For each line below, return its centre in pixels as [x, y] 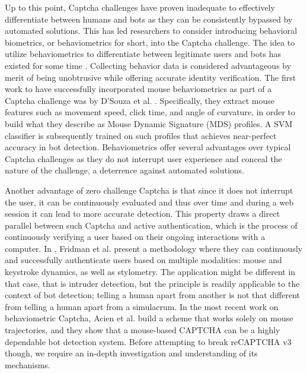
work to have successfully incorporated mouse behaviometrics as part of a [138, 89]
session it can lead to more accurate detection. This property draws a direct [143, 214]
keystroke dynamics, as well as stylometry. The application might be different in [150, 272]
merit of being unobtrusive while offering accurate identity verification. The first [151, 77]
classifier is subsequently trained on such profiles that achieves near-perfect [141, 135]
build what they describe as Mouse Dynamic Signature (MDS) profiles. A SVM [149, 123]
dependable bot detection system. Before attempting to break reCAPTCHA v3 [148, 341]
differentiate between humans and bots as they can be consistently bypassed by [149, 19]
